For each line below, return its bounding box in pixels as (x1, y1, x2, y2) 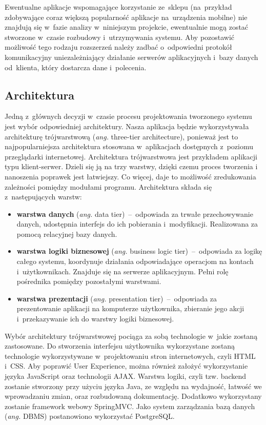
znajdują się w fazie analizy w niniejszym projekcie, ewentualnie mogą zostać (5, 22, 249, 32)
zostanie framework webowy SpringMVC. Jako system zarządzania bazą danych (5, 400, 255, 411)
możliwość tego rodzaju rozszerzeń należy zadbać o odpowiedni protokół (5, 42, 232, 52)
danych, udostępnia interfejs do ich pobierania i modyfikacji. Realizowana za (16, 218, 258, 229)
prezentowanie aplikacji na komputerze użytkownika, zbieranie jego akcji (16, 303, 244, 314)
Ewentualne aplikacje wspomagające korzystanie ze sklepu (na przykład (5, 2, 232, 12)
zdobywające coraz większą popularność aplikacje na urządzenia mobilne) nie (5, 11, 248, 22)
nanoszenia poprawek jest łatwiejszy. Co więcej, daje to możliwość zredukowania (5, 171, 256, 181)
